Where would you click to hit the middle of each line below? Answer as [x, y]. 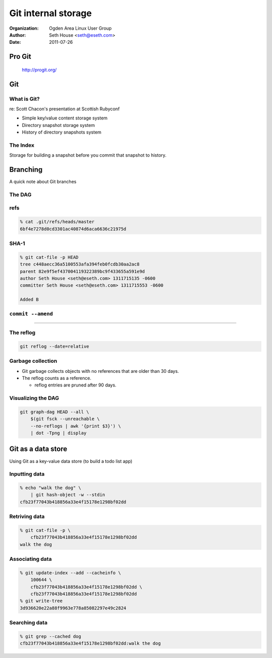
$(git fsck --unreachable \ [65, 419]
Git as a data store [38, 449]
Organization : [24, 28]
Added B [29, 300]
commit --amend [31, 314]
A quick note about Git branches [43, 182]
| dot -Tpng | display [58, 433]
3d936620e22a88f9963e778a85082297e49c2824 [73, 608]
